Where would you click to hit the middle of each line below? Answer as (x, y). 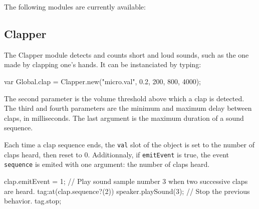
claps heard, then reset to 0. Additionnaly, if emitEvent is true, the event (117, 154)
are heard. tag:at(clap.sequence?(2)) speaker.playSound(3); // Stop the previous (127, 191)
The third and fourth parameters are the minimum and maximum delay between (128, 108)
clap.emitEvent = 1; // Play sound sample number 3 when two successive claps (126, 181)
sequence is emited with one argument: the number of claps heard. (107, 164)
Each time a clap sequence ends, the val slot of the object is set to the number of (129, 144)
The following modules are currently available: (75, 7)
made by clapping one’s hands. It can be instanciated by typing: (103, 64)
